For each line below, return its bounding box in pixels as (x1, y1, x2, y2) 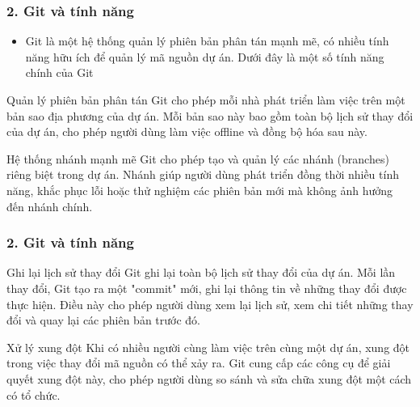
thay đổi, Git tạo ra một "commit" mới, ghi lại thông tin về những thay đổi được (6, 279, 407, 296)
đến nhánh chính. (6, 197, 93, 214)
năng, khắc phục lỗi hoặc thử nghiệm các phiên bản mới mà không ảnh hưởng (6, 181, 393, 198)
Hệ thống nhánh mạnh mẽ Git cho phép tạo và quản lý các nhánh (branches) (6, 150, 389, 167)
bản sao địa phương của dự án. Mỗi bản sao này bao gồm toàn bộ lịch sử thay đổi (6, 107, 414, 124)
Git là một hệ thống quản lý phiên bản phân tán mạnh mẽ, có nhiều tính (25, 32, 389, 49)
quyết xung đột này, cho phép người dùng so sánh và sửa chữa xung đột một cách (6, 370, 412, 387)
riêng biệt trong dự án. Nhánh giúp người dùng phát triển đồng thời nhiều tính (6, 166, 399, 183)
